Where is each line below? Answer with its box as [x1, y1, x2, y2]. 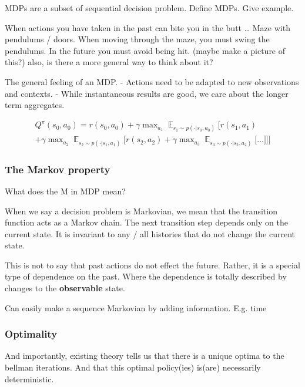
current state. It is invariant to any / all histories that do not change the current [5, 227, 296, 240]
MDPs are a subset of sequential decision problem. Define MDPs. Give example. [5, 2, 294, 14]
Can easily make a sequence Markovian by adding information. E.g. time [5, 301, 267, 314]
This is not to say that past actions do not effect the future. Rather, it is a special [5, 258, 300, 271]
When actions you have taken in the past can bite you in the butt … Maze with [5, 21, 290, 33]
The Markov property [5, 161, 110, 176]
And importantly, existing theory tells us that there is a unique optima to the [5, 349, 284, 362]
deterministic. [5, 372, 54, 385]
